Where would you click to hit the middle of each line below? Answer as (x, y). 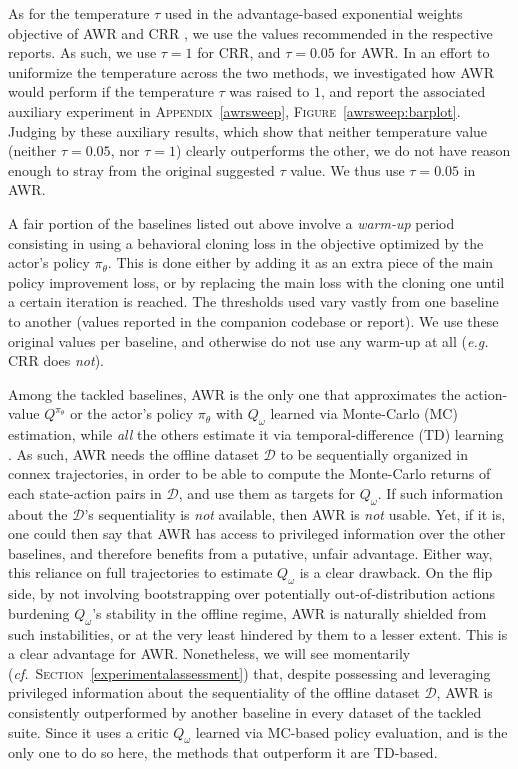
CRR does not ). (56, 360)
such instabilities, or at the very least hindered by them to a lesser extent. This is (258, 633)
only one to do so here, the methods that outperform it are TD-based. (223, 752)
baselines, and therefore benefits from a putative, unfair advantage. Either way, (250, 552)
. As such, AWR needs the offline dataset (133, 453)
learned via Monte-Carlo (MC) (364, 413)
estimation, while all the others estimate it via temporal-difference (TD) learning (256, 434)
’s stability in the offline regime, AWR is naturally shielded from (289, 612)
